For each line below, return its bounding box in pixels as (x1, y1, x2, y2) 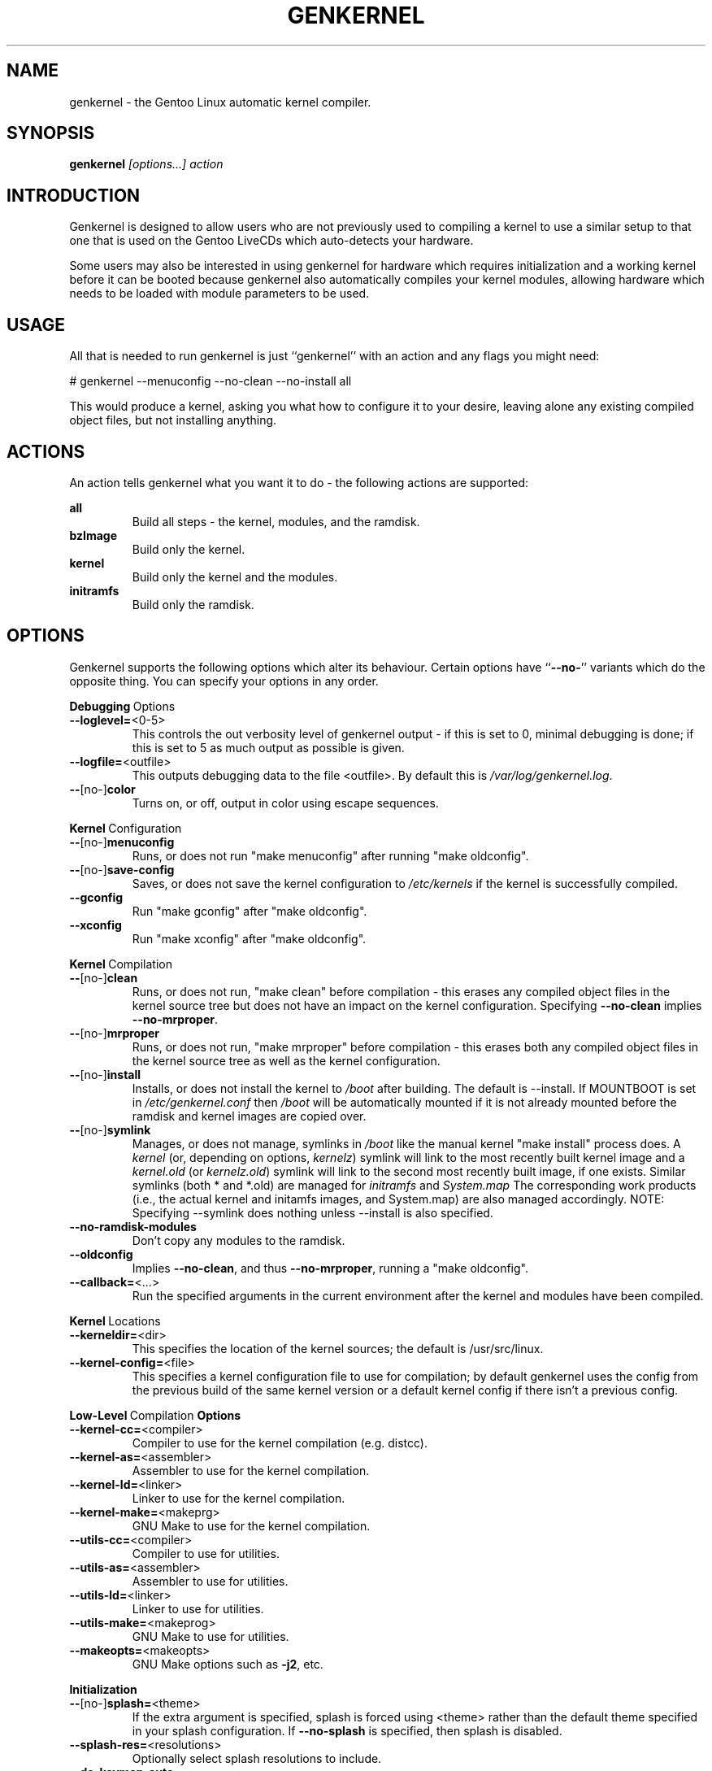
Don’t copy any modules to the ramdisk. (132, 1233, 345, 1247)
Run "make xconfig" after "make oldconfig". (132, 931, 367, 946)
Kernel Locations (69, 1313, 161, 1328)
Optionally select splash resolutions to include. (132, 1751, 382, 1765)
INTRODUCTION (7, 185, 141, 206)
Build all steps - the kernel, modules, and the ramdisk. (132, 514, 420, 529)
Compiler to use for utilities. (132, 1546, 280, 1560)
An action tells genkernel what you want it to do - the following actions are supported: (69, 475, 529, 490)
